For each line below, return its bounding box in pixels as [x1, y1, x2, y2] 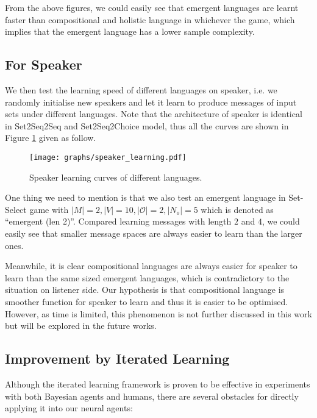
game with [29, 203, 69, 215]
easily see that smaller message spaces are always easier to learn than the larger [5, 226, 302, 239]
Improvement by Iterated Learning [5, 349, 230, 368]
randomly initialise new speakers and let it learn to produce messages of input [5, 95, 297, 108]
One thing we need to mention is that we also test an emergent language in [5, 191, 286, 204]
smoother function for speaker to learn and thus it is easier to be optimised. [5, 295, 288, 308]
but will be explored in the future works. [5, 319, 157, 332]
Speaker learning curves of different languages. [29, 170, 202, 183]
